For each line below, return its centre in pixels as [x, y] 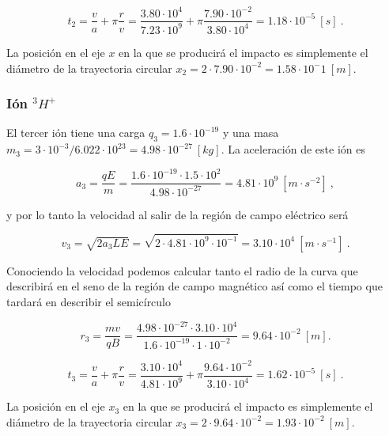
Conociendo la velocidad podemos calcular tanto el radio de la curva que [182, 270]
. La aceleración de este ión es [293, 149]
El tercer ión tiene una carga [76, 133]
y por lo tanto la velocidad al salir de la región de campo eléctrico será [178, 214]
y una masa [251, 133]
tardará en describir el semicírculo [89, 302]
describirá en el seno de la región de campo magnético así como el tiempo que [194, 286]
